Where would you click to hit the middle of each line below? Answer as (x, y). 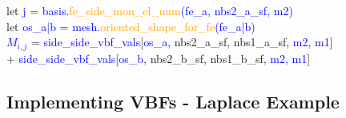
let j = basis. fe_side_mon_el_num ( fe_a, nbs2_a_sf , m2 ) (150, 10)
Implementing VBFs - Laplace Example (173, 101)
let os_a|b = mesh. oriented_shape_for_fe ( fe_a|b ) (131, 26)
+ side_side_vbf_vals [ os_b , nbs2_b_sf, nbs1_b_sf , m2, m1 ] (159, 58)
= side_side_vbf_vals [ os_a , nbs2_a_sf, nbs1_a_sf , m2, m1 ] (182, 42)
